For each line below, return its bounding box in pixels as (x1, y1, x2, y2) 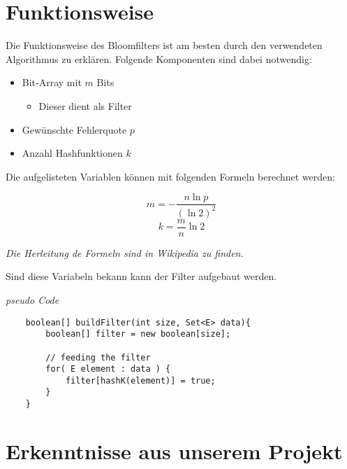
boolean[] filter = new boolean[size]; (45, 329, 231, 339)
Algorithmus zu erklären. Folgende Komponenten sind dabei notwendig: (6, 51, 312, 66)
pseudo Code (6, 292, 59, 307)
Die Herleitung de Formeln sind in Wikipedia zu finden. (6, 245, 244, 260)
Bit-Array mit (22, 75, 82, 90)
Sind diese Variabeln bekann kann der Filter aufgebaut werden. (6, 269, 277, 283)
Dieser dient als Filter (38, 98, 132, 113)
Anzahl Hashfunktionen (22, 146, 123, 160)
